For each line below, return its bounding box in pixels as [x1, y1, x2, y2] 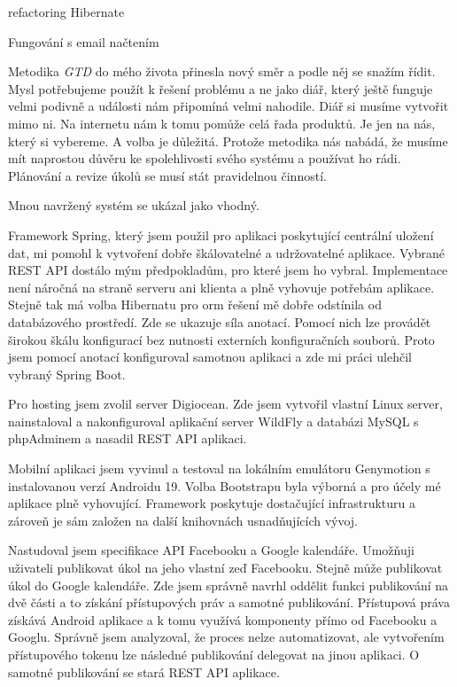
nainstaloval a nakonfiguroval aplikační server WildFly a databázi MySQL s [8, 411, 419, 430]
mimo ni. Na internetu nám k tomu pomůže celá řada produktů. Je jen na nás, [8, 113, 436, 132]
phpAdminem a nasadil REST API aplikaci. [8, 429, 247, 448]
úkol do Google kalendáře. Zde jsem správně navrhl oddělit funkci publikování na [8, 575, 449, 594]
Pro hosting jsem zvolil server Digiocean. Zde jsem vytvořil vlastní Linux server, [8, 394, 443, 413]
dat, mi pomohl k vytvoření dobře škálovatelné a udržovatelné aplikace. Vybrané [8, 243, 445, 262]
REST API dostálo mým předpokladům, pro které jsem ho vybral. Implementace [8, 261, 448, 279]
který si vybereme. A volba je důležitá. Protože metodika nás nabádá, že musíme [8, 131, 448, 150]
